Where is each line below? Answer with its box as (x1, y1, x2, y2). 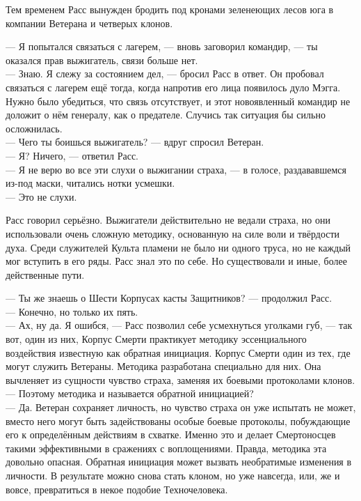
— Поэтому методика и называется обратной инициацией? (6, 386, 254, 401)
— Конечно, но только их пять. (6, 304, 138, 318)
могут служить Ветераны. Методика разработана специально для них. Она (6, 359, 321, 373)
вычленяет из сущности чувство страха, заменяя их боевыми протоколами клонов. (6, 372, 355, 387)
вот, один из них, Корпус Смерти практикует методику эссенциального (6, 332, 307, 346)
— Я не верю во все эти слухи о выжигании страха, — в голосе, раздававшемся (6, 162, 346, 176)
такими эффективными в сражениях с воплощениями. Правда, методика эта (6, 440, 327, 455)
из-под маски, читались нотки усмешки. (6, 176, 175, 190)
